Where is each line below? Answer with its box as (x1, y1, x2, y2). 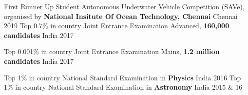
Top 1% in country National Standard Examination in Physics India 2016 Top (4, 72, 241, 82)
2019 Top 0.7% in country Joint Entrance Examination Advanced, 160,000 (4, 20, 229, 31)
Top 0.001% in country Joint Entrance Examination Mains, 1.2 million (4, 46, 220, 57)
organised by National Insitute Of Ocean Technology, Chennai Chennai (4, 11, 238, 21)
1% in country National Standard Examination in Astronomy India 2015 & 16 (4, 82, 243, 92)
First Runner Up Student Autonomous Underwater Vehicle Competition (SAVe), (4, 1, 245, 11)
